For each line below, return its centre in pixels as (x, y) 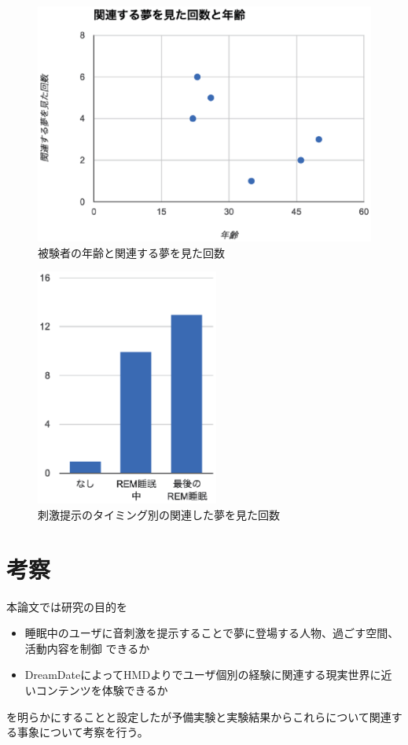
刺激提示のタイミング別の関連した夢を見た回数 (159, 514)
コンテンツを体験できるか (102, 690)
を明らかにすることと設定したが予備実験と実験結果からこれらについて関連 (199, 716)
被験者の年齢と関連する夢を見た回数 (131, 252)
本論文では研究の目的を (67, 606)
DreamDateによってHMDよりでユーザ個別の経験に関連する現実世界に (203, 675)
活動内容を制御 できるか (87, 648)
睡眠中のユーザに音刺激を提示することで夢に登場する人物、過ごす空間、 (212, 633)
